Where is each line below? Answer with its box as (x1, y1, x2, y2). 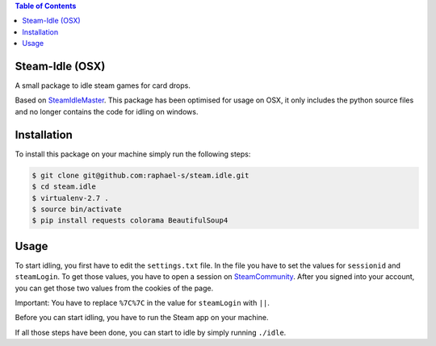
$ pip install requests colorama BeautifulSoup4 (31, 216, 228, 225)
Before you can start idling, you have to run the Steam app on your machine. (15, 313, 269, 323)
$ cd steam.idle (31, 182, 97, 191)
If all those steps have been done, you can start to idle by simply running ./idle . (15, 327, 287, 337)
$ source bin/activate (31, 204, 122, 214)
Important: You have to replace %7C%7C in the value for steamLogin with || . (15, 298, 270, 307)
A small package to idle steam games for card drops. (15, 81, 191, 90)
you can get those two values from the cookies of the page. (15, 283, 214, 293)
